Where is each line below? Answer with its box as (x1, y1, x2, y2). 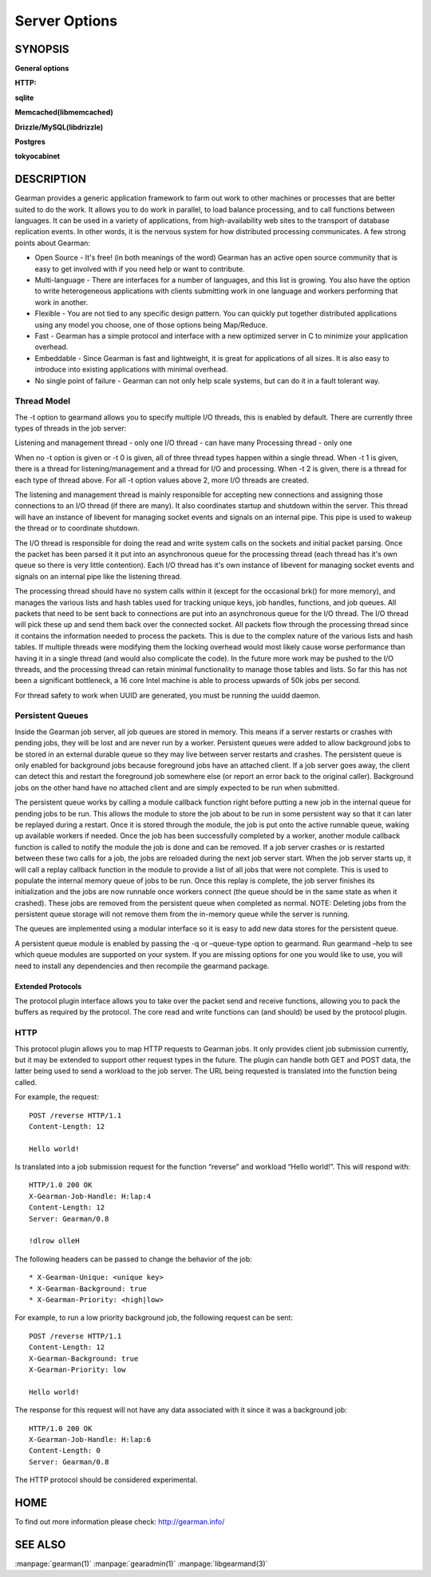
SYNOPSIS (14, 42, 69, 56)
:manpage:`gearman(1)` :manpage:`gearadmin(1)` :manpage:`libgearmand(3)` (14, 1559, 268, 1568)
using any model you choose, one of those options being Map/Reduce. (34, 320, 268, 329)
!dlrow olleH (29, 1237, 80, 1245)
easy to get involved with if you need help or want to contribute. (34, 264, 245, 273)
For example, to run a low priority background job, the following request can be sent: (14, 1313, 293, 1322)
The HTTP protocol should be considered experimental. (14, 1475, 198, 1485)
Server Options (14, 12, 118, 30)
